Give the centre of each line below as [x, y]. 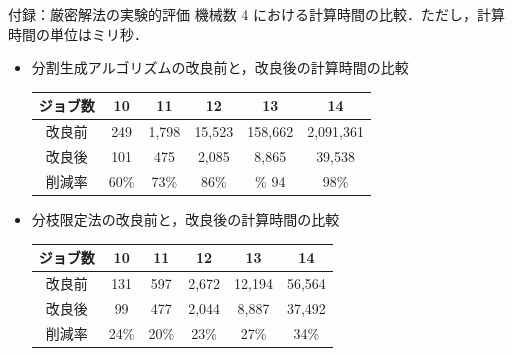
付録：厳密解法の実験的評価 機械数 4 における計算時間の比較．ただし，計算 [256, 14]
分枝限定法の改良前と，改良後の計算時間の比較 [185, 218]
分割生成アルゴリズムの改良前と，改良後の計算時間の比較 [220, 67]
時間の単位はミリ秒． [78, 33]
